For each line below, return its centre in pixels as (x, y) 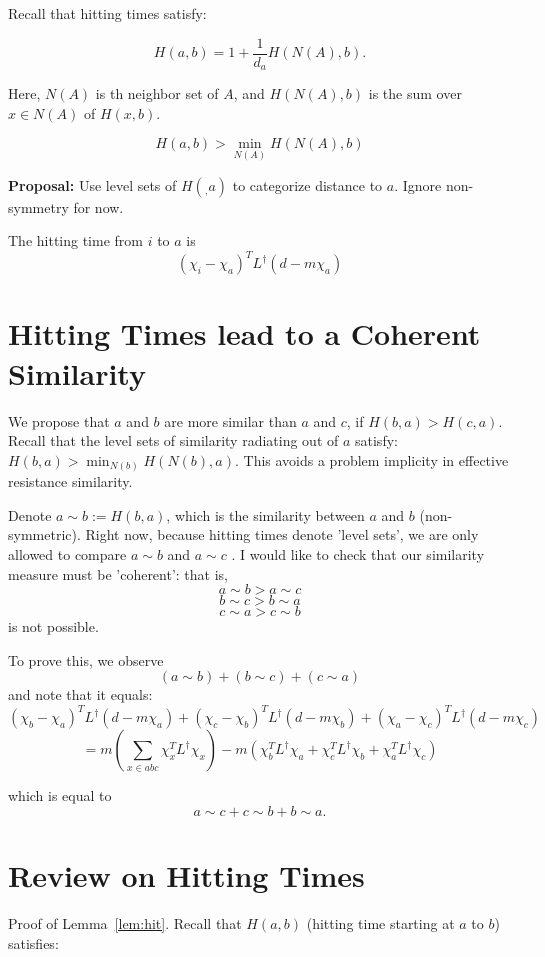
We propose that (59, 420)
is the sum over (415, 93)
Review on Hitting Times (186, 875)
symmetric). (44, 534)
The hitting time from (75, 240)
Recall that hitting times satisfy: (107, 13)
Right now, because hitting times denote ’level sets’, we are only (282, 534)
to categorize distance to (307, 184)
